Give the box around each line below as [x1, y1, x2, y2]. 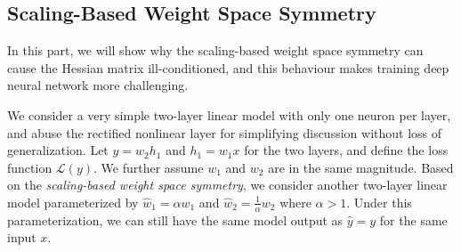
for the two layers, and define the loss [244, 141, 449, 159]
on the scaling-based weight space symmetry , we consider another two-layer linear [7, 175, 448, 194]
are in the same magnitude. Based [268, 158, 454, 176]
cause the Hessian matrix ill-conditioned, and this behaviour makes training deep [7, 58, 449, 77]
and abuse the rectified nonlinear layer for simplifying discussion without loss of [7, 123, 442, 142]
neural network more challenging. [7, 76, 189, 94]
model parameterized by [7, 192, 139, 211]
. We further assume [93, 158, 204, 176]
